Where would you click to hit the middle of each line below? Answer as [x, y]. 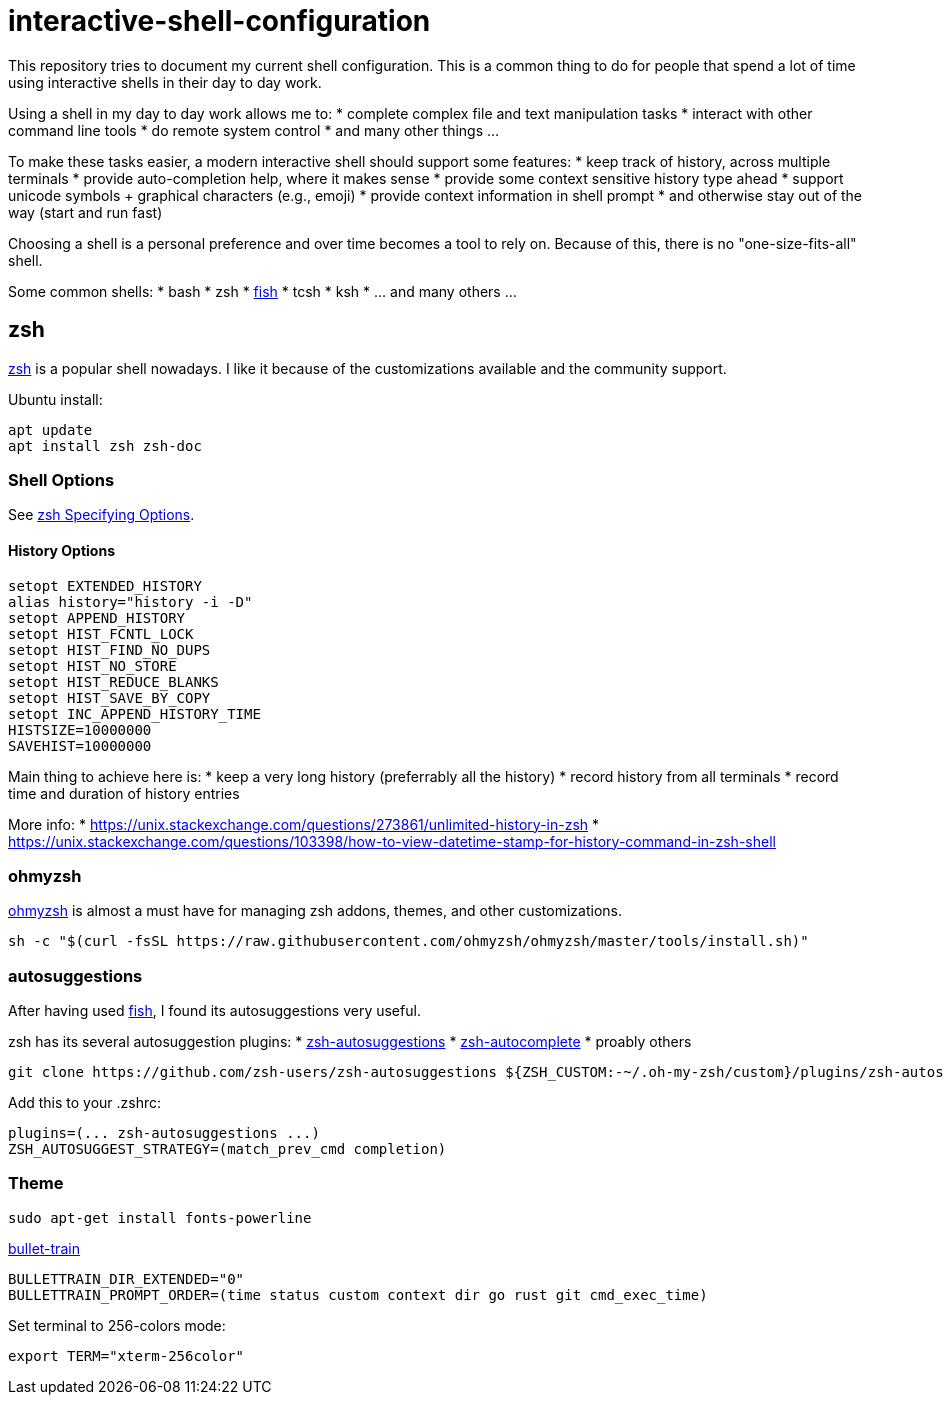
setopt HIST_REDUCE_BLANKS [113, 681]
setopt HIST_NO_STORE [92, 665]
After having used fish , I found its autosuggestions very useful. [214, 1011]
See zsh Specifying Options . [101, 515]
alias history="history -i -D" [130, 601]
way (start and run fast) [85, 212]
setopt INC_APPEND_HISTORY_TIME [134, 713]
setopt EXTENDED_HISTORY [105, 585]
